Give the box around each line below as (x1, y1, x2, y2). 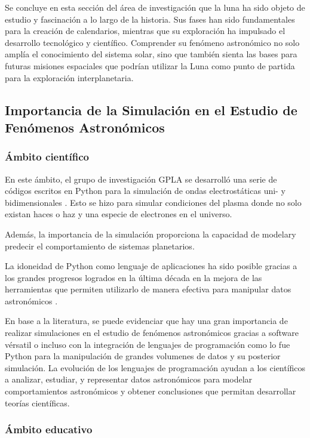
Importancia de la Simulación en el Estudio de (5, 100, 297, 119)
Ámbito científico (5, 149, 89, 164)
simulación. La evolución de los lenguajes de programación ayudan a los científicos (5, 361, 306, 374)
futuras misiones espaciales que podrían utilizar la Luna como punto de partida (5, 59, 295, 72)
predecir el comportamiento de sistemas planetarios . (5, 239, 195, 252)
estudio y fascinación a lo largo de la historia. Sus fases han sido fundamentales (5, 13, 295, 25)
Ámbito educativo (5, 422, 93, 437)
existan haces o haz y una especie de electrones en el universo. (5, 208, 232, 220)
